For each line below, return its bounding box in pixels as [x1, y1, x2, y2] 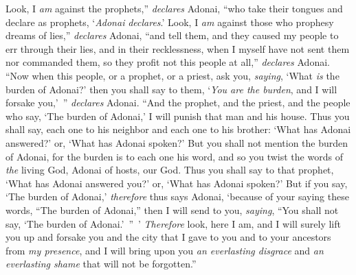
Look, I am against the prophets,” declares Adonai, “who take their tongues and [5, 1, 343, 15]
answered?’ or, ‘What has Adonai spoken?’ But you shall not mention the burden [5, 135, 348, 150]
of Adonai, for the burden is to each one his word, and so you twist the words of [5, 149, 343, 163]
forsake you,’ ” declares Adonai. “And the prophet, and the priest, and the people [5, 95, 351, 110]
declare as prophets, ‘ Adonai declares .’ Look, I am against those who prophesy [5, 14, 334, 29]
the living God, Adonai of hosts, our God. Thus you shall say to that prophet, [5, 163, 334, 177]
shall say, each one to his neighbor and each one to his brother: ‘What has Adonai [5, 122, 351, 136]
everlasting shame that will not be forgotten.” [5, 256, 197, 271]
